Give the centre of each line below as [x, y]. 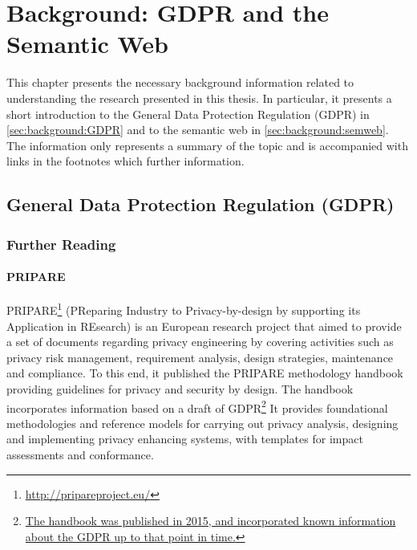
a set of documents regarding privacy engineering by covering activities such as [200, 342]
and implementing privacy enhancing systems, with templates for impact [185, 439]
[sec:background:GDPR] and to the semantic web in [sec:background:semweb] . [198, 130]
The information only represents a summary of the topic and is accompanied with [207, 145]
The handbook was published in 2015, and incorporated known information [211, 521]
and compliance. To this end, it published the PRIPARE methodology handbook [205, 373]
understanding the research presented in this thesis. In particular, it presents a [199, 98]
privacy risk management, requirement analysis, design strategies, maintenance [200, 357]
